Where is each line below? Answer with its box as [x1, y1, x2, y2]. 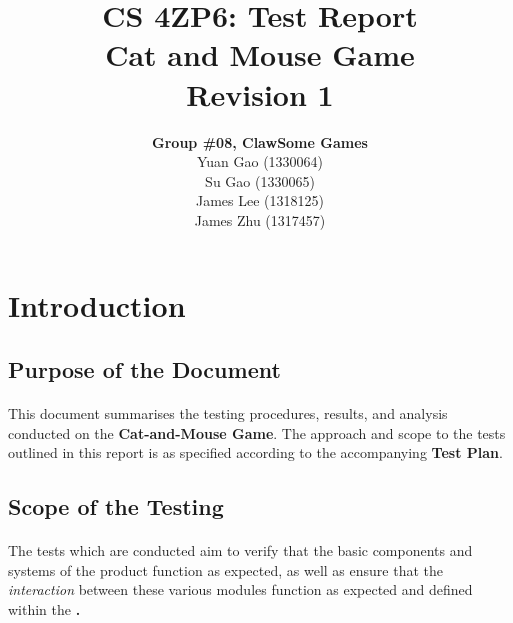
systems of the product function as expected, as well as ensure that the [8, 559, 443, 580]
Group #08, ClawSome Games [152, 131, 368, 152]
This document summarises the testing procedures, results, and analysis [8, 403, 448, 424]
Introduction [8, 285, 186, 326]
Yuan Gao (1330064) [196, 151, 324, 172]
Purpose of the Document [8, 354, 281, 385]
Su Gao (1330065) [205, 170, 315, 191]
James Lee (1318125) [196, 190, 324, 211]
